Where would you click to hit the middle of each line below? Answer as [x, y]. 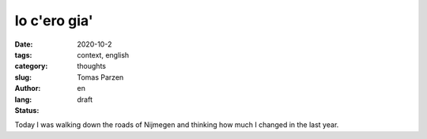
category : [31, 66]
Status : [27, 110]
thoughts [92, 66]
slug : [23, 77]
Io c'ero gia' [54, 21]
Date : [24, 44]
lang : [23, 100]
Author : [28, 88]
